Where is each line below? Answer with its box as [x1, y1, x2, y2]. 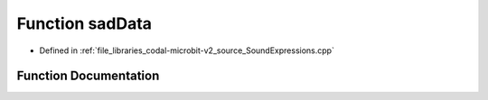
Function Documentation [16, 68, 160, 84]
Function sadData [16, 14, 153, 33]
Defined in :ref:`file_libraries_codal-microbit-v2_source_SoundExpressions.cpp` [39, 45, 334, 56]
